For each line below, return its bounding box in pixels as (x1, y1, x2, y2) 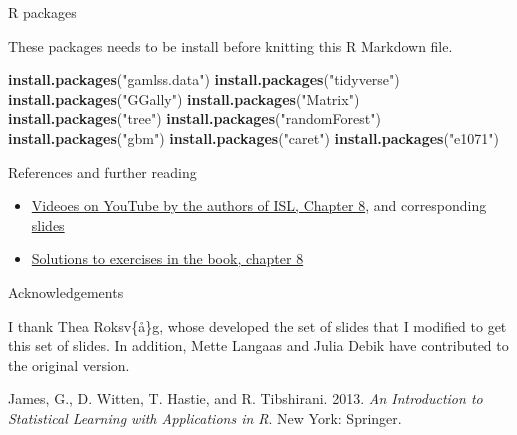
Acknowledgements (8, 281, 124, 302)
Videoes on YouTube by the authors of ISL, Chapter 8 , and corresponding (31, 195, 487, 216)
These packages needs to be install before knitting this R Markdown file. (8, 35, 453, 56)
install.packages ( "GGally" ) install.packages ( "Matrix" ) (8, 88, 360, 109)
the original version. (8, 354, 130, 375)
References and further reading (8, 161, 197, 182)
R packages (8, 2, 77, 22)
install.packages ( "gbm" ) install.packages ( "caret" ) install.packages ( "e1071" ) (8, 127, 500, 148)
